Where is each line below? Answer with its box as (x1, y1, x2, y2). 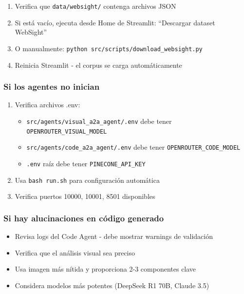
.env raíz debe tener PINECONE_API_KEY (26, 158, 146, 168)
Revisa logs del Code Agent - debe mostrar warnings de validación (15, 231, 213, 241)
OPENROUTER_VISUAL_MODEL (26, 128, 107, 135)
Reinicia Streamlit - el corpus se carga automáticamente (15, 59, 182, 70)
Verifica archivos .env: (15, 99, 80, 110)
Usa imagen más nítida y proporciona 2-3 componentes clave (15, 264, 196, 274)
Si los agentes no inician (3, 80, 100, 93)
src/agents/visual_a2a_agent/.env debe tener (26, 116, 172, 126)
